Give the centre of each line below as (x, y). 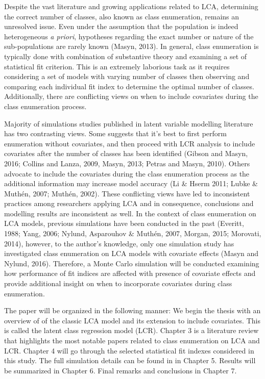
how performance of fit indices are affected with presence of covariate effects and (130, 273)
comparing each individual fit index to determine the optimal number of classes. (129, 86)
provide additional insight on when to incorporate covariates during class (118, 283)
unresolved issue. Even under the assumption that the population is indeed (121, 26)
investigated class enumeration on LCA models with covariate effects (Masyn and (131, 253)
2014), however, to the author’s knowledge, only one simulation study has (119, 243)
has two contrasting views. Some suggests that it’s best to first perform (115, 133)
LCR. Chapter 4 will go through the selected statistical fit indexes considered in (129, 350)
